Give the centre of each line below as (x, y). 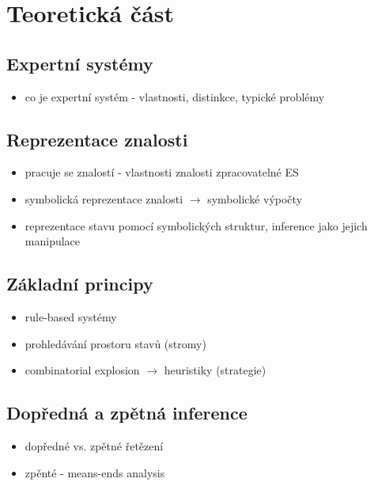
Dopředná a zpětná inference (127, 413)
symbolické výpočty (255, 198)
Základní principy (80, 284)
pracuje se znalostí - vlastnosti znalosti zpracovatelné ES (162, 172)
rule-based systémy (71, 316)
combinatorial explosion (82, 370)
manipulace (53, 241)
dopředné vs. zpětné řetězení (94, 445)
